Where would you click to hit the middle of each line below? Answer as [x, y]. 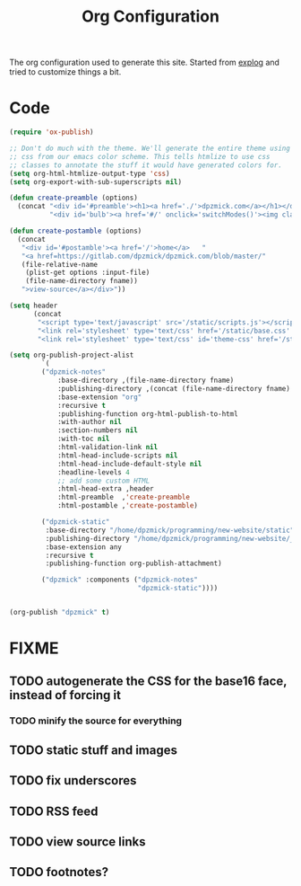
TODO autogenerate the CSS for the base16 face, [148, 682]
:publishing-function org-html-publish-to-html [148, 414]
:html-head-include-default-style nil [129, 464]
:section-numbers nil [98, 430]
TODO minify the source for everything [95, 721]
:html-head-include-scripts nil [117, 456]
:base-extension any [84, 547]
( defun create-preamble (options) [74, 198]
